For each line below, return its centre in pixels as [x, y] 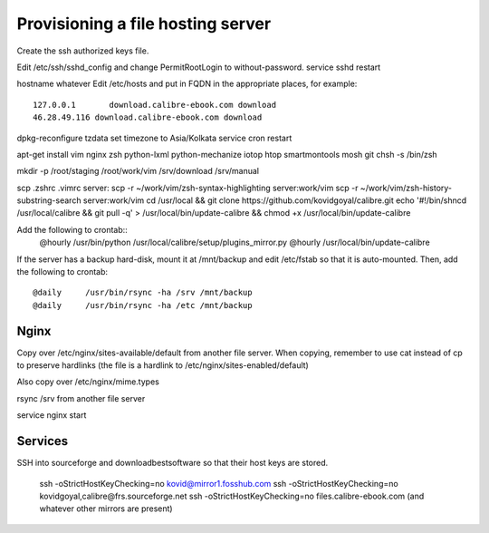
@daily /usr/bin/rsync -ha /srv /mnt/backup [143, 293]
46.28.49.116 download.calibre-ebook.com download [148, 117]
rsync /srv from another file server [81, 398]
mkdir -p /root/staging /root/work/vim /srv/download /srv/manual [138, 171]
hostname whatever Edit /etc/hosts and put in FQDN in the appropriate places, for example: [187, 84]
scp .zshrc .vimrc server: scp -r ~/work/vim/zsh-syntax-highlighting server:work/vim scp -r [187, 188]
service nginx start [52, 415]
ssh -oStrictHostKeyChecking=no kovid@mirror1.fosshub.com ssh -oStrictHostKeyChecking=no [219, 483]
